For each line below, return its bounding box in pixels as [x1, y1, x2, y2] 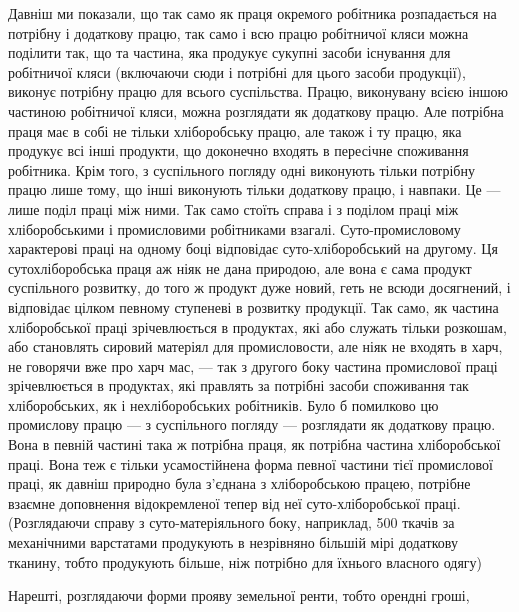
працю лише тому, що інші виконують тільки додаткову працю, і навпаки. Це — [8, 179, 501, 200]
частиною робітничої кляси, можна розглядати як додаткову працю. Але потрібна [8, 100, 504, 121]
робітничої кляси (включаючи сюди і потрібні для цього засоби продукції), [8, 61, 466, 82]
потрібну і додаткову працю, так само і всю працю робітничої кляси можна [8, 22, 469, 43]
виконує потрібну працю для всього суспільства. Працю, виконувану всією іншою [8, 81, 509, 102]
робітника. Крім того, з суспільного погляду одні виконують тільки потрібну [8, 159, 475, 180]
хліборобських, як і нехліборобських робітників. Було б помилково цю [8, 394, 439, 415]
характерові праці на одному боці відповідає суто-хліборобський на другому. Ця [8, 238, 498, 259]
